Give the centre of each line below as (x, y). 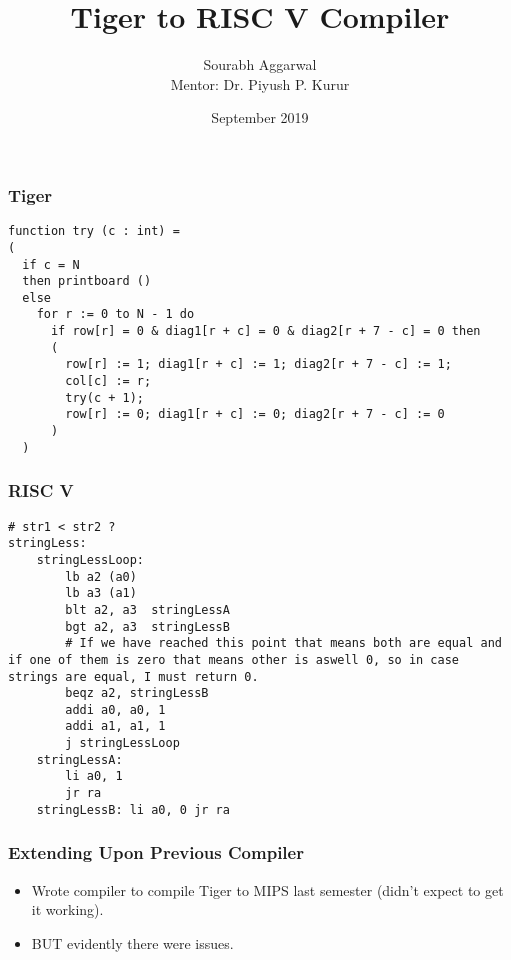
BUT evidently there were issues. (132, 942)
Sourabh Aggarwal (260, 64)
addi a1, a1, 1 (115, 726)
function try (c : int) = (94, 231)
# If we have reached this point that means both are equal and (283, 643)
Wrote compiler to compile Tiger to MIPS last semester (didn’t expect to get (267, 889)
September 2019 (260, 117)
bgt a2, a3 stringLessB (147, 626)
